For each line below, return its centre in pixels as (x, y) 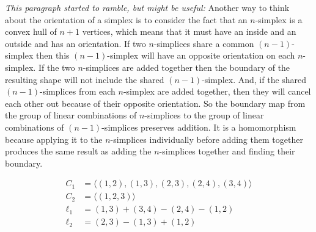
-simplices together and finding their (227, 151)
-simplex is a (279, 19)
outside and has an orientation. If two (75, 43)
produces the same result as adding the (78, 151)
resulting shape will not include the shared (85, 79)
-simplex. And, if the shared (254, 79)
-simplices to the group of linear (204, 115)
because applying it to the (54, 139)
